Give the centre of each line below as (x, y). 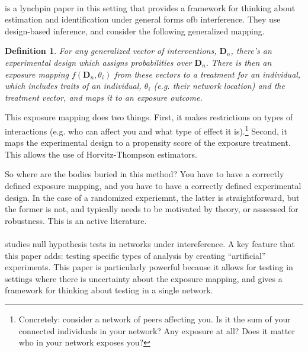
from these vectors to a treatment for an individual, (208, 74)
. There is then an (239, 62)
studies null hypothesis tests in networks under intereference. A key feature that (150, 243)
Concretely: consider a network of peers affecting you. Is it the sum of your (155, 319)
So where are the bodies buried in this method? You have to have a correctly (145, 174)
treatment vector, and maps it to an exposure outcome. (104, 97)
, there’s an (251, 51)
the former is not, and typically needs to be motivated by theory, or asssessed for (152, 209)
